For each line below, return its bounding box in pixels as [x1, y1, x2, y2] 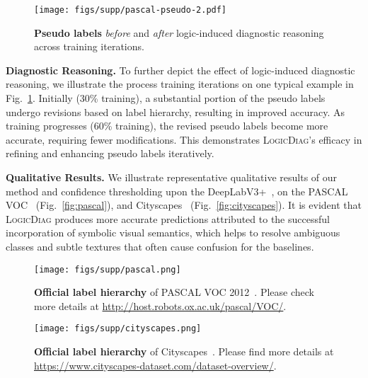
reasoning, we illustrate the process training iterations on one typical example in [6, 76, 354, 91]
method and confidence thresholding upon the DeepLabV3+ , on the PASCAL [6, 183, 348, 198]
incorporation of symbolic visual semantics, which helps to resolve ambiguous [6, 225, 340, 240]
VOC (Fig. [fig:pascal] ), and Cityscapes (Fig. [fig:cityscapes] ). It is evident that [6, 197, 362, 212]
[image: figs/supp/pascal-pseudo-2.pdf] [34, 5, 227, 15]
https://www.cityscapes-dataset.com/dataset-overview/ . [34, 357, 277, 372]
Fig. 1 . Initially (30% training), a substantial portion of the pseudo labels [6, 91, 326, 105]
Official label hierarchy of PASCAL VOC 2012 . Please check [34, 285, 314, 299]
